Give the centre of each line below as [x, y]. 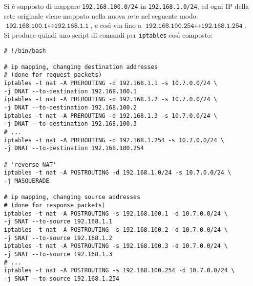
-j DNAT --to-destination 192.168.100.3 [71, 124]
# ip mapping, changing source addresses [72, 197]
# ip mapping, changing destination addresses [81, 67]
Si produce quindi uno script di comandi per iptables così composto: [108, 34]
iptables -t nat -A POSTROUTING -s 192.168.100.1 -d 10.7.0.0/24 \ [116, 213]
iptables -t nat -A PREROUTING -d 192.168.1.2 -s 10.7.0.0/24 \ [111, 99]
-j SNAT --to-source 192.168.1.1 [58, 222]
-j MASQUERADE [27, 181]
